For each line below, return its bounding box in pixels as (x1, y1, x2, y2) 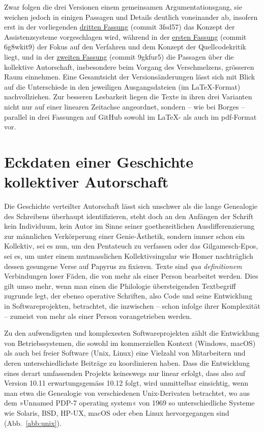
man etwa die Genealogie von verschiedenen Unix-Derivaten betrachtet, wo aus (4, 387, 250, 398)
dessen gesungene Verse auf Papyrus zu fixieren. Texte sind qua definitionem (4, 260, 242, 271)
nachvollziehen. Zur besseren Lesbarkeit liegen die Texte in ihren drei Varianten (4, 91, 252, 102)
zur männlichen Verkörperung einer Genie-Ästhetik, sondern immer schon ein (4, 230, 245, 241)
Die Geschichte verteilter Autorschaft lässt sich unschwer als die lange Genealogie (4, 201, 258, 211)
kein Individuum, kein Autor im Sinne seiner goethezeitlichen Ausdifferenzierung (4, 221, 255, 231)
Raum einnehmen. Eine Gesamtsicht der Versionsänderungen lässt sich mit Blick (4, 71, 255, 82)
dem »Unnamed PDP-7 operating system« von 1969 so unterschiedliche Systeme (4, 397, 255, 408)
